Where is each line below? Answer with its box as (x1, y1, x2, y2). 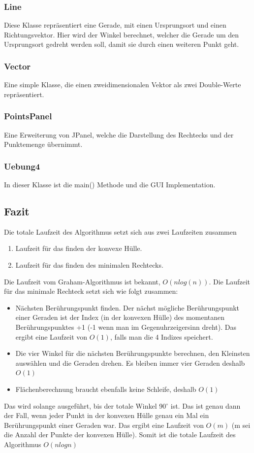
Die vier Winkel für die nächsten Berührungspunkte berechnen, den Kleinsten (15, 348, 250, 358)
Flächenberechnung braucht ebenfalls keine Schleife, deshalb (15, 383, 196, 394)
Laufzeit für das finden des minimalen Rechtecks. (15, 260, 163, 270)
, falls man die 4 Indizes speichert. (110, 331, 213, 342)
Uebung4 (4, 160, 40, 172)
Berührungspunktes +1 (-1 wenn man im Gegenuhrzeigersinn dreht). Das (15, 321, 237, 332)
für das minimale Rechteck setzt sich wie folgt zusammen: (4, 286, 178, 296)
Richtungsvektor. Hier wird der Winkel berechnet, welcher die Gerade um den (4, 29, 239, 39)
